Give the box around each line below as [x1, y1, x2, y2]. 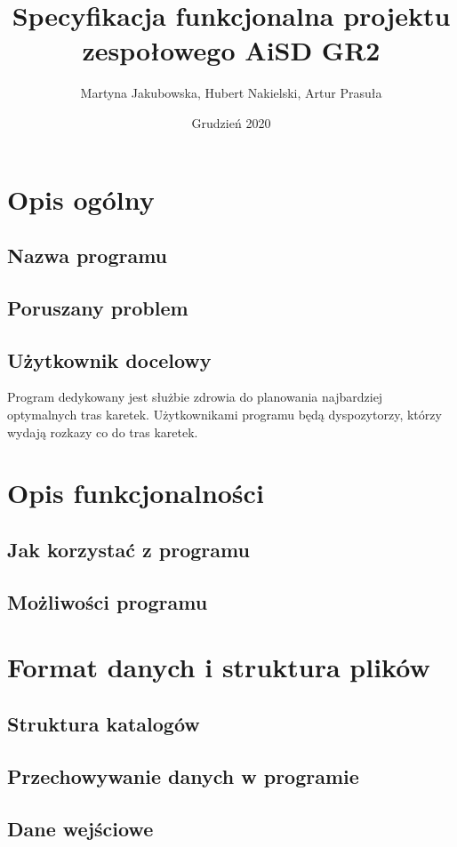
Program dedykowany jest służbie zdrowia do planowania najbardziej [7, 388, 383, 406]
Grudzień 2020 [191, 113, 271, 132]
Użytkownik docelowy [7, 346, 212, 373]
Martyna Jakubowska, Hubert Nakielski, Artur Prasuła [80, 84, 382, 102]
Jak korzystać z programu [7, 536, 250, 563]
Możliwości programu [7, 587, 208, 615]
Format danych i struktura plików [7, 649, 430, 685]
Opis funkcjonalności [7, 475, 264, 511]
